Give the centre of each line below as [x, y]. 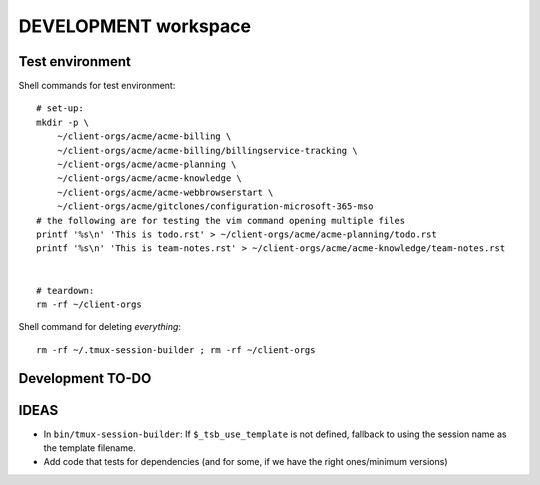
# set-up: [60, 108]
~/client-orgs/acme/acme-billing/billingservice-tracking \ [207, 150]
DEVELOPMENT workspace [135, 26]
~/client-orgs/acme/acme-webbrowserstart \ [165, 192]
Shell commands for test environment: [97, 86]
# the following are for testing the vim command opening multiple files [221, 220]
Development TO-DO [85, 378]
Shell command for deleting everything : [100, 327]
